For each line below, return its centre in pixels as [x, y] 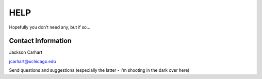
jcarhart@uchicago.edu [33, 61]
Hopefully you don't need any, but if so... [50, 27]
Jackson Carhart [26, 52]
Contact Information [40, 41]
